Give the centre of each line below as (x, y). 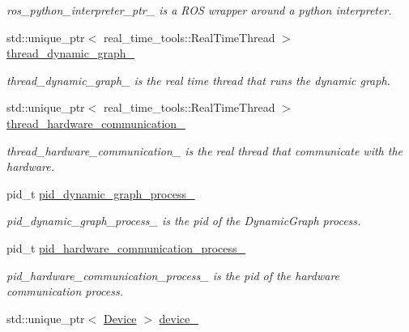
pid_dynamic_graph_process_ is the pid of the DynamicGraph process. (184, 221)
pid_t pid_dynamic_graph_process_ (101, 193)
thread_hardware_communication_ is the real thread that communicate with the (205, 150)
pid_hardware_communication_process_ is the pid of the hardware (173, 275)
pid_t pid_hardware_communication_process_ (126, 247)
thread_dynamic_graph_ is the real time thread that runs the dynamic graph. (198, 80)
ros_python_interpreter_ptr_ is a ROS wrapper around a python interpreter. (199, 10)
